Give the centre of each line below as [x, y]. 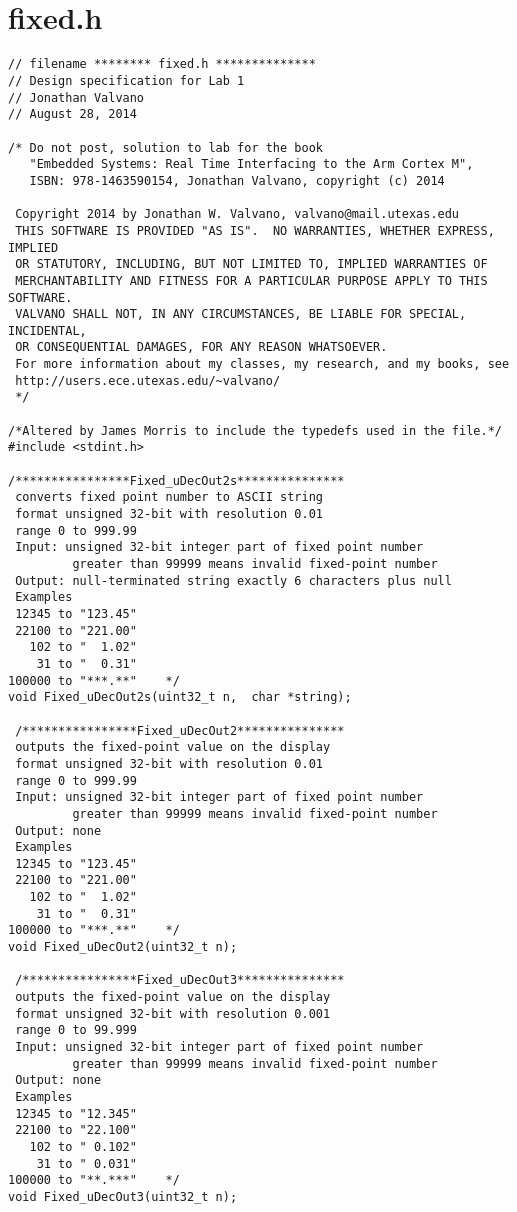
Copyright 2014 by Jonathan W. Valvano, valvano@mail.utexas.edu [237, 214]
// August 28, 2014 [72, 114]
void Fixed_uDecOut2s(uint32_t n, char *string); [180, 697]
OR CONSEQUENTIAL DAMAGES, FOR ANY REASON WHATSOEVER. [201, 347]
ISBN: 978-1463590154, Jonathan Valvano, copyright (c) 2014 [237, 180]
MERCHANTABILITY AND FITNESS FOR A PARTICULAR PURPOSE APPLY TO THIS [251, 280]
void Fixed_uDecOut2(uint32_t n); [123, 947]
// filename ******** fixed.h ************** [162, 64]
